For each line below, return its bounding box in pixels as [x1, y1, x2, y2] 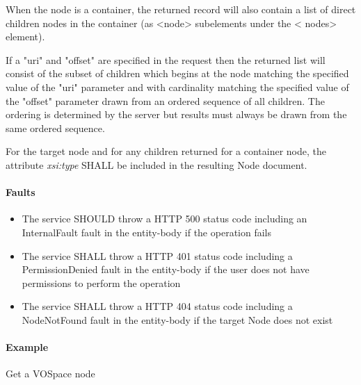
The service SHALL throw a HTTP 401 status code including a [22, 248, 293, 263]
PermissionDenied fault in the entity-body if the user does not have [22, 262, 310, 277]
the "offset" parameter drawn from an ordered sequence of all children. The [6, 93, 325, 108]
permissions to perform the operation [22, 275, 181, 290]
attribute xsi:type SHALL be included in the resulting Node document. [6, 157, 307, 172]
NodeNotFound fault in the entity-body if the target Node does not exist [22, 312, 333, 327]
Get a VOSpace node [6, 366, 95, 381]
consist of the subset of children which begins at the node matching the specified [6, 66, 349, 81]
